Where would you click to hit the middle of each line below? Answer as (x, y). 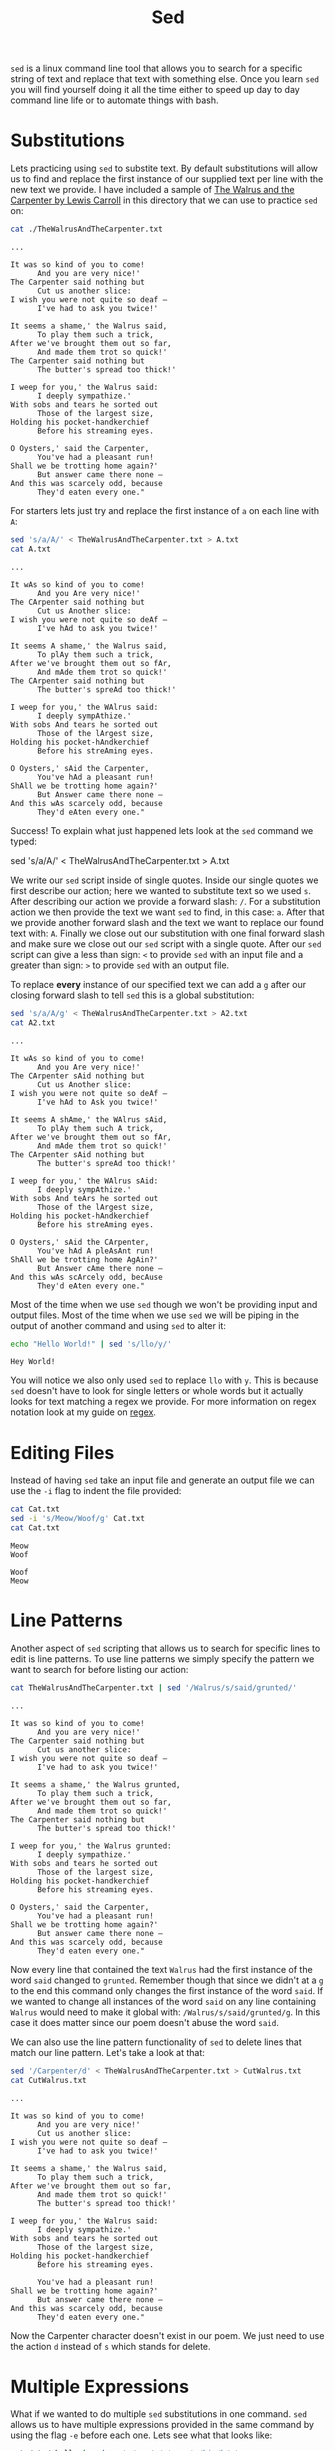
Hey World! (33, 1362)
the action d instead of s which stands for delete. (111, 2346)
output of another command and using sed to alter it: (118, 1325)
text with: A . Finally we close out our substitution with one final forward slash (167, 933)
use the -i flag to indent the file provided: (96, 1491)
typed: (24, 841)
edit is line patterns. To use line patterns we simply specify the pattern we (162, 1658)
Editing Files (62, 1452)
